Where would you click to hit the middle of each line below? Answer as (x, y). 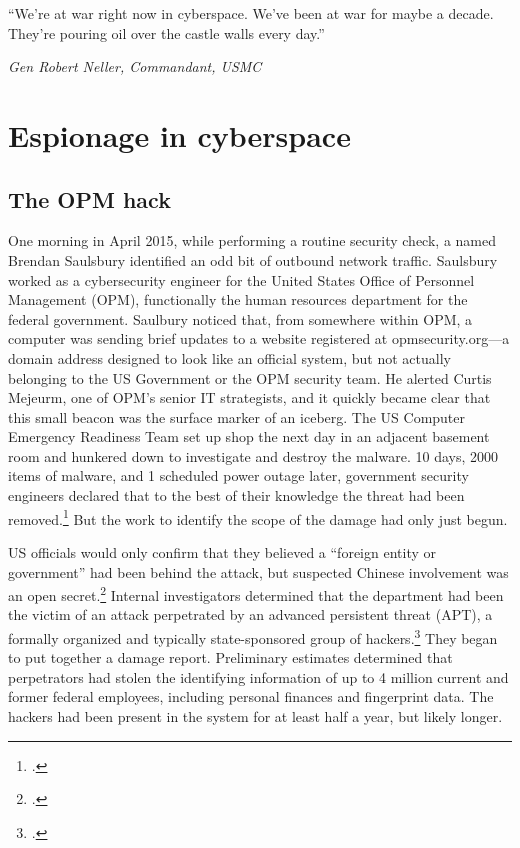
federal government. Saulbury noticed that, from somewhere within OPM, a (240, 318)
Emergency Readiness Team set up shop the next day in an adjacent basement (249, 436)
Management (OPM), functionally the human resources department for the (238, 299)
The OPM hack (89, 198)
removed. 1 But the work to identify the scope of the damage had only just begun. (258, 517)
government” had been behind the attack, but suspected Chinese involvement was (258, 571)
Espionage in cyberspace (179, 134)
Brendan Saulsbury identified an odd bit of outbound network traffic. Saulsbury (253, 259)
